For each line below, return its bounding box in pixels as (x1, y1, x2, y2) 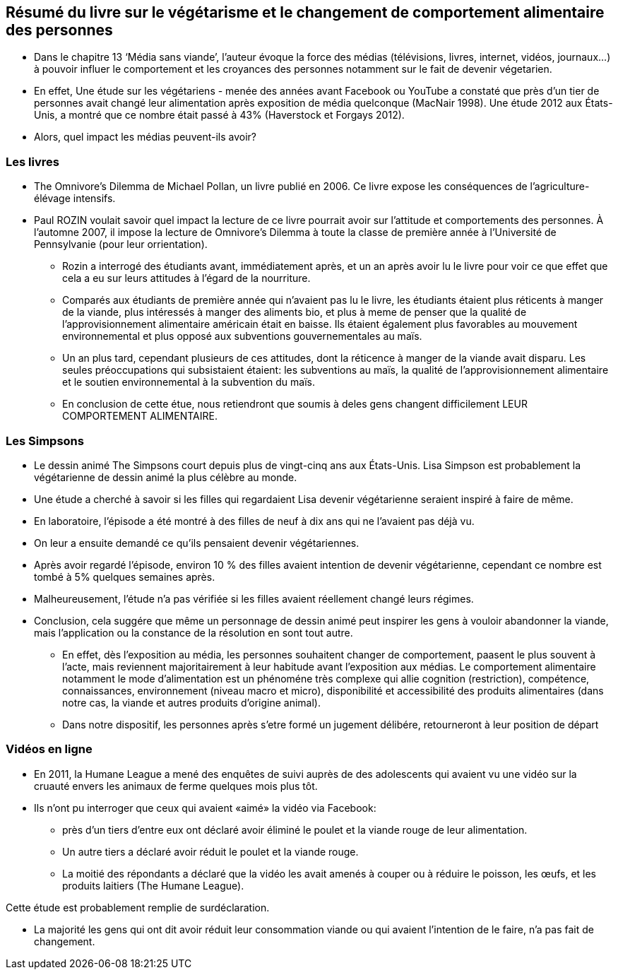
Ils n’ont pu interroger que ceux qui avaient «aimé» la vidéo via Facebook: (34, 801, 376, 814)
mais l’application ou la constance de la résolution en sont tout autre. (34, 626, 353, 639)
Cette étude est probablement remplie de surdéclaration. (6, 901, 270, 914)
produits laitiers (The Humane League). (62, 879, 244, 892)
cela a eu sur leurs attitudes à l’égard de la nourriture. (62, 272, 311, 285)
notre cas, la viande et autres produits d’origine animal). (62, 696, 321, 709)
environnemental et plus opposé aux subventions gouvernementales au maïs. (62, 330, 422, 343)
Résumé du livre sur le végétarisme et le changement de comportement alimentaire (6, 4, 605, 21)
